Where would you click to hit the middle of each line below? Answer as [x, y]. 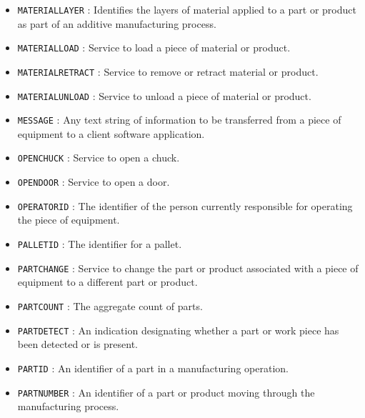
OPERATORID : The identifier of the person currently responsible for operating [185, 205]
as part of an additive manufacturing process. [117, 23]
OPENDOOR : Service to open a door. [94, 182]
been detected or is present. [78, 344]
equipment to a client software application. [111, 133]
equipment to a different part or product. [107, 282]
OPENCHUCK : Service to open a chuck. [99, 158]
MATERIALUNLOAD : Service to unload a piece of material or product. [164, 95]
